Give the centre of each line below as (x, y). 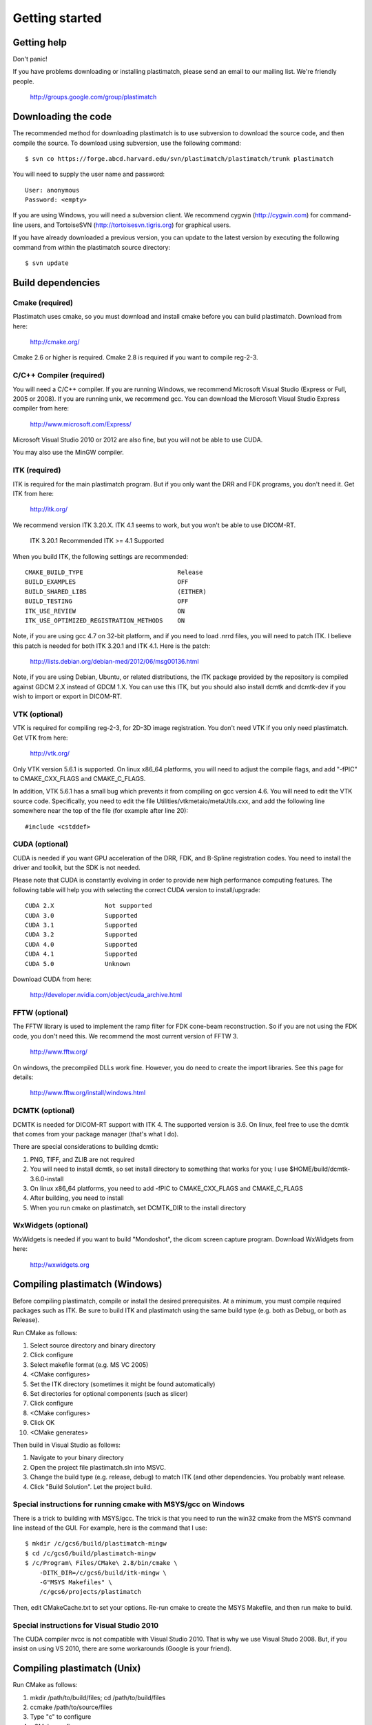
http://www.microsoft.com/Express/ (81, 424)
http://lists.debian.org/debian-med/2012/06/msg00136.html (114, 662)
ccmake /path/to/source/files (71, 1707)
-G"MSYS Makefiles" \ (76, 1583)
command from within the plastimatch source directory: (92, 247)
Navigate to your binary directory (77, 1458)
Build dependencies (56, 283)
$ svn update (47, 263)
